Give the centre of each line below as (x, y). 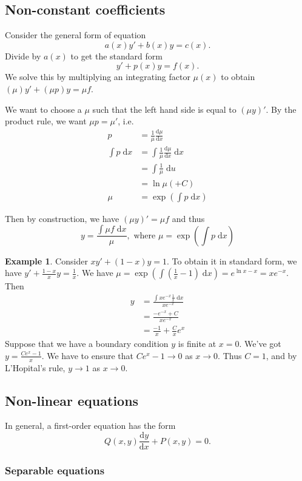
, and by (281, 355)
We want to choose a (43, 109)
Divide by (23, 55)
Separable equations (55, 470)
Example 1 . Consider (46, 261)
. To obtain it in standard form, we (232, 261)
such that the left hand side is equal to (164, 109)
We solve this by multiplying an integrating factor (98, 77)
